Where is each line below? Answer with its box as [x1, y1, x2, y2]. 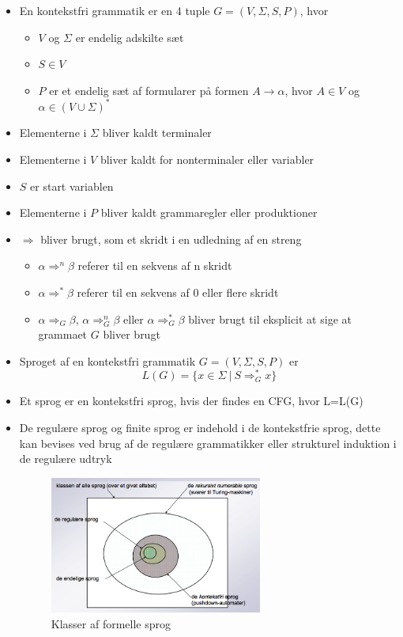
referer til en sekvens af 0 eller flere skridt [77, 284, 279, 301]
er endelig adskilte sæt [75, 28, 184, 45]
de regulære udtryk [19, 450, 112, 467]
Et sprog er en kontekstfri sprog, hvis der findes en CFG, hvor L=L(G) [19, 392, 363, 409]
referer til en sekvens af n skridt [77, 257, 232, 274]
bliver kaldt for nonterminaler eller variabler [100, 151, 314, 168]
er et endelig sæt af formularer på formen [49, 82, 249, 98]
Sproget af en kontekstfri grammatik [19, 352, 196, 369]
